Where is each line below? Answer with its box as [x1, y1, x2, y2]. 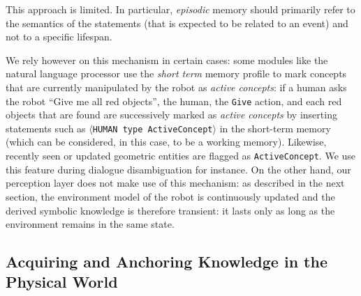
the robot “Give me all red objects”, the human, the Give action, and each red [6, 93, 342, 108]
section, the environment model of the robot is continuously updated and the [6, 189, 335, 203]
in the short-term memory [219, 120, 331, 135]
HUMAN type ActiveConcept [92, 124, 213, 134]
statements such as [6, 120, 86, 135]
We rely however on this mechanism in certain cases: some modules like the [6, 52, 328, 67]
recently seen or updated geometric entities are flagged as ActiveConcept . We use [6, 148, 356, 163]
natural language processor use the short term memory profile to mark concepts [6, 66, 347, 81]
